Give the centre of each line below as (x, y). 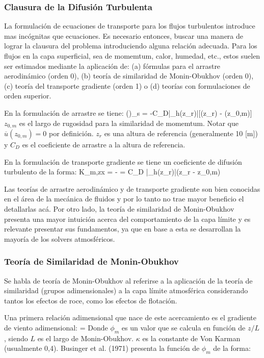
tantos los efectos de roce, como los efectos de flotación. (91, 300)
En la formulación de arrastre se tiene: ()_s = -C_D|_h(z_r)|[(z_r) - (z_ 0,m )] (128, 112)
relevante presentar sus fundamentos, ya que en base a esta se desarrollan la (123, 229)
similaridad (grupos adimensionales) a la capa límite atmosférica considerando (126, 290)
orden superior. (28, 96)
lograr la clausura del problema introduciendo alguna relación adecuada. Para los (131, 46)
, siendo (16, 338)
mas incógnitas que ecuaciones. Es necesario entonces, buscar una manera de (124, 35)
